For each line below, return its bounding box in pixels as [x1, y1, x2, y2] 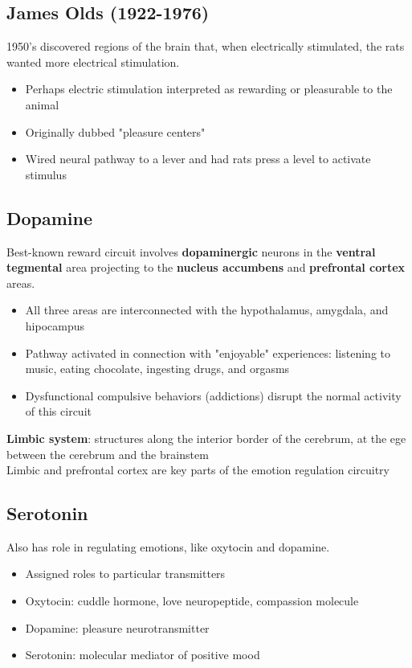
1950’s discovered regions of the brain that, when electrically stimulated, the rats [6, 38, 405, 55]
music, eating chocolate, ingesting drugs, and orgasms [25, 360, 290, 377]
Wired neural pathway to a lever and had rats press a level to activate [25, 150, 371, 167]
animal [25, 96, 59, 113]
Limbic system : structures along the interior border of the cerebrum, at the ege [6, 429, 406, 446]
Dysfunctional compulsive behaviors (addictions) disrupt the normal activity [25, 387, 402, 404]
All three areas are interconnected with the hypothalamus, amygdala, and [25, 301, 389, 318]
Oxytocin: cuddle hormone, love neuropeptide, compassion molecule [25, 592, 359, 609]
